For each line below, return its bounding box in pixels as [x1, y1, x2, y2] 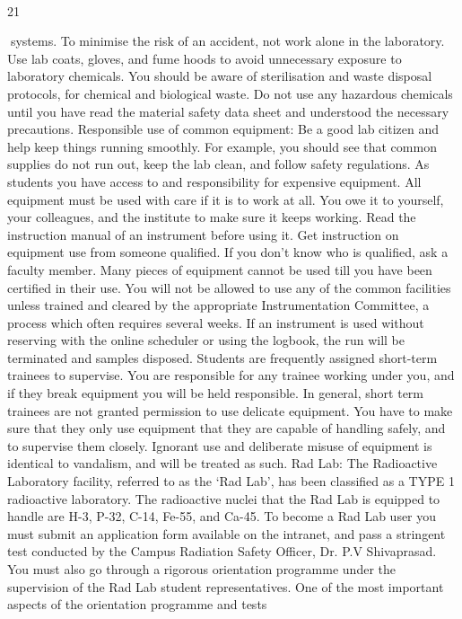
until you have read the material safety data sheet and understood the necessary [7, 102, 449, 120]
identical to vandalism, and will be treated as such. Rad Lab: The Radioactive [7, 454, 438, 473]
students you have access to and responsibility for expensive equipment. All [7, 172, 422, 190]
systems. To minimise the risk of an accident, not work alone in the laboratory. [10, 31, 445, 50]
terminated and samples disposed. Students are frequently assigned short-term [7, 348, 438, 367]
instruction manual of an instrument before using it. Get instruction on [7, 225, 399, 243]
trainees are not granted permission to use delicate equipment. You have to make [7, 401, 453, 420]
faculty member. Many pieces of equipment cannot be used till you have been [7, 260, 432, 279]
